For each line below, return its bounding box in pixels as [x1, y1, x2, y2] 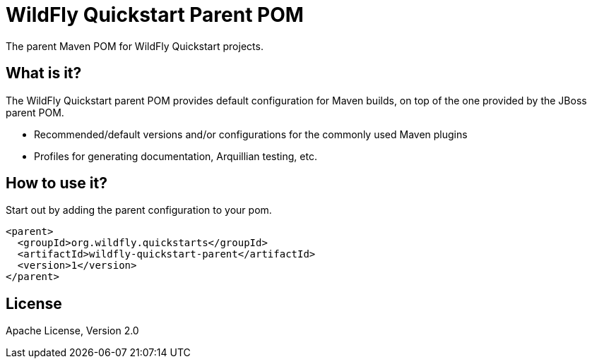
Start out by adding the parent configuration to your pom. [6, 204, 272, 217]
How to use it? [6, 174, 107, 193]
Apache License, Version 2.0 [6, 324, 139, 337]
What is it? [6, 64, 82, 83]
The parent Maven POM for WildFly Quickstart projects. [6, 40, 264, 52]
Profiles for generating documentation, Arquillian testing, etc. [34, 150, 317, 162]
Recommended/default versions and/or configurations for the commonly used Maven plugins [34, 128, 468, 140]
